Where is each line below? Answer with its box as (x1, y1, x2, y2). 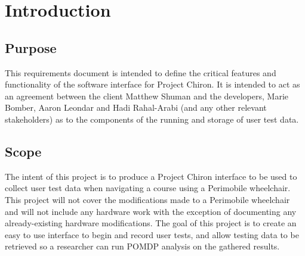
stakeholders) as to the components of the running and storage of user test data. (5, 113, 299, 125)
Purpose (5, 38, 57, 57)
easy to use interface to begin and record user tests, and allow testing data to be (5, 228, 299, 241)
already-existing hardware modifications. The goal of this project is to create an (5, 217, 297, 229)
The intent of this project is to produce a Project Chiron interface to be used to (5, 170, 297, 182)
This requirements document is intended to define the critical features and (5, 66, 276, 79)
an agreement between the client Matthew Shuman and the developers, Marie (5, 89, 289, 102)
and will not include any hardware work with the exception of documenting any (5, 205, 297, 217)
